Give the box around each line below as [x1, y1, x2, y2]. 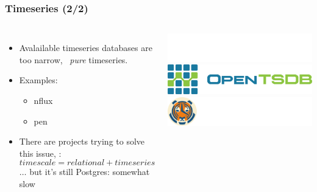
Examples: [19, 74, 58, 86]
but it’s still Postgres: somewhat [29, 165, 150, 178]
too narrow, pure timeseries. [19, 53, 128, 66]
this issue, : [19, 146, 62, 159]
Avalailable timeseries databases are [19, 41, 152, 54]
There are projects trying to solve [19, 135, 145, 148]
